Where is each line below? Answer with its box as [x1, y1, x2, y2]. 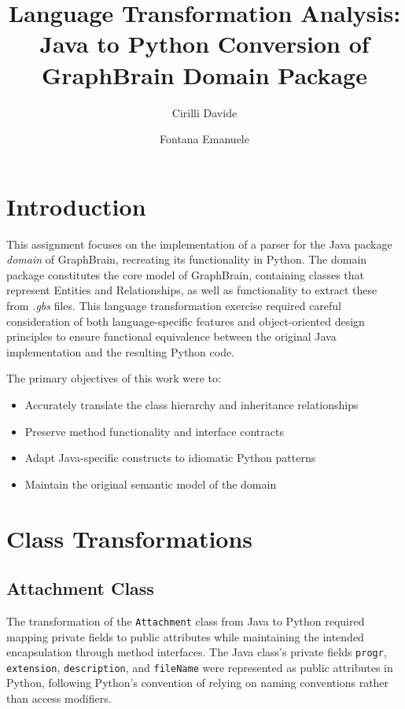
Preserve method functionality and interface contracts [24, 423, 284, 439]
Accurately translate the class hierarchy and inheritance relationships [24, 396, 359, 412]
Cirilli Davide [171, 104, 237, 120]
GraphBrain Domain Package [42, 58, 367, 90]
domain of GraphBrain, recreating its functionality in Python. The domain [6, 251, 367, 268]
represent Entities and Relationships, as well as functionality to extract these [6, 282, 377, 298]
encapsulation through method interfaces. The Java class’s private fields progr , [6, 644, 387, 660]
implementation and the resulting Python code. [6, 343, 235, 360]
